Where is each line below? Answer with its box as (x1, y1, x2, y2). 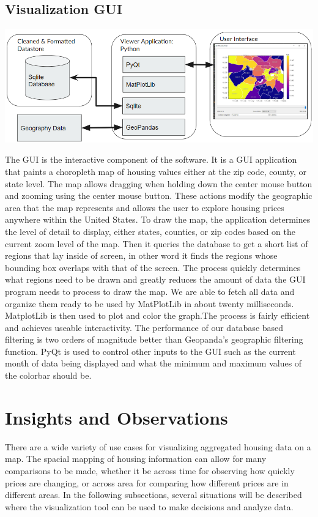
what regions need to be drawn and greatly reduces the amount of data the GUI (5, 273, 306, 286)
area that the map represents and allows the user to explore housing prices (5, 201, 284, 214)
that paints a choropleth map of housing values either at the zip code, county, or (5, 165, 307, 177)
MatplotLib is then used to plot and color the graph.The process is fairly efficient (5, 309, 310, 322)
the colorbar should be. (5, 369, 92, 382)
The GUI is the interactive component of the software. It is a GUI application (5, 153, 297, 166)
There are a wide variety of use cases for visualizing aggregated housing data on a (5, 440, 311, 453)
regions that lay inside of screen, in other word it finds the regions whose (5, 249, 278, 262)
